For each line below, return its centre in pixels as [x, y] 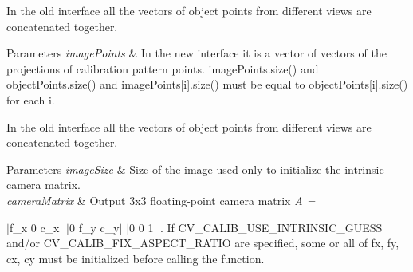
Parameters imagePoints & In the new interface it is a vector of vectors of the [197, 53]
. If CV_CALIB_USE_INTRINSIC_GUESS [271, 227]
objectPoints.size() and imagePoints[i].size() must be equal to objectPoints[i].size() [207, 84]
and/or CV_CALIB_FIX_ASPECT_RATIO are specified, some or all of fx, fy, [203, 243]
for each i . [31, 99]
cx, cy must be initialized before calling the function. [136, 258]
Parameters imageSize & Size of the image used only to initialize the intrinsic [195, 169]
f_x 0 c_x [34, 227]
